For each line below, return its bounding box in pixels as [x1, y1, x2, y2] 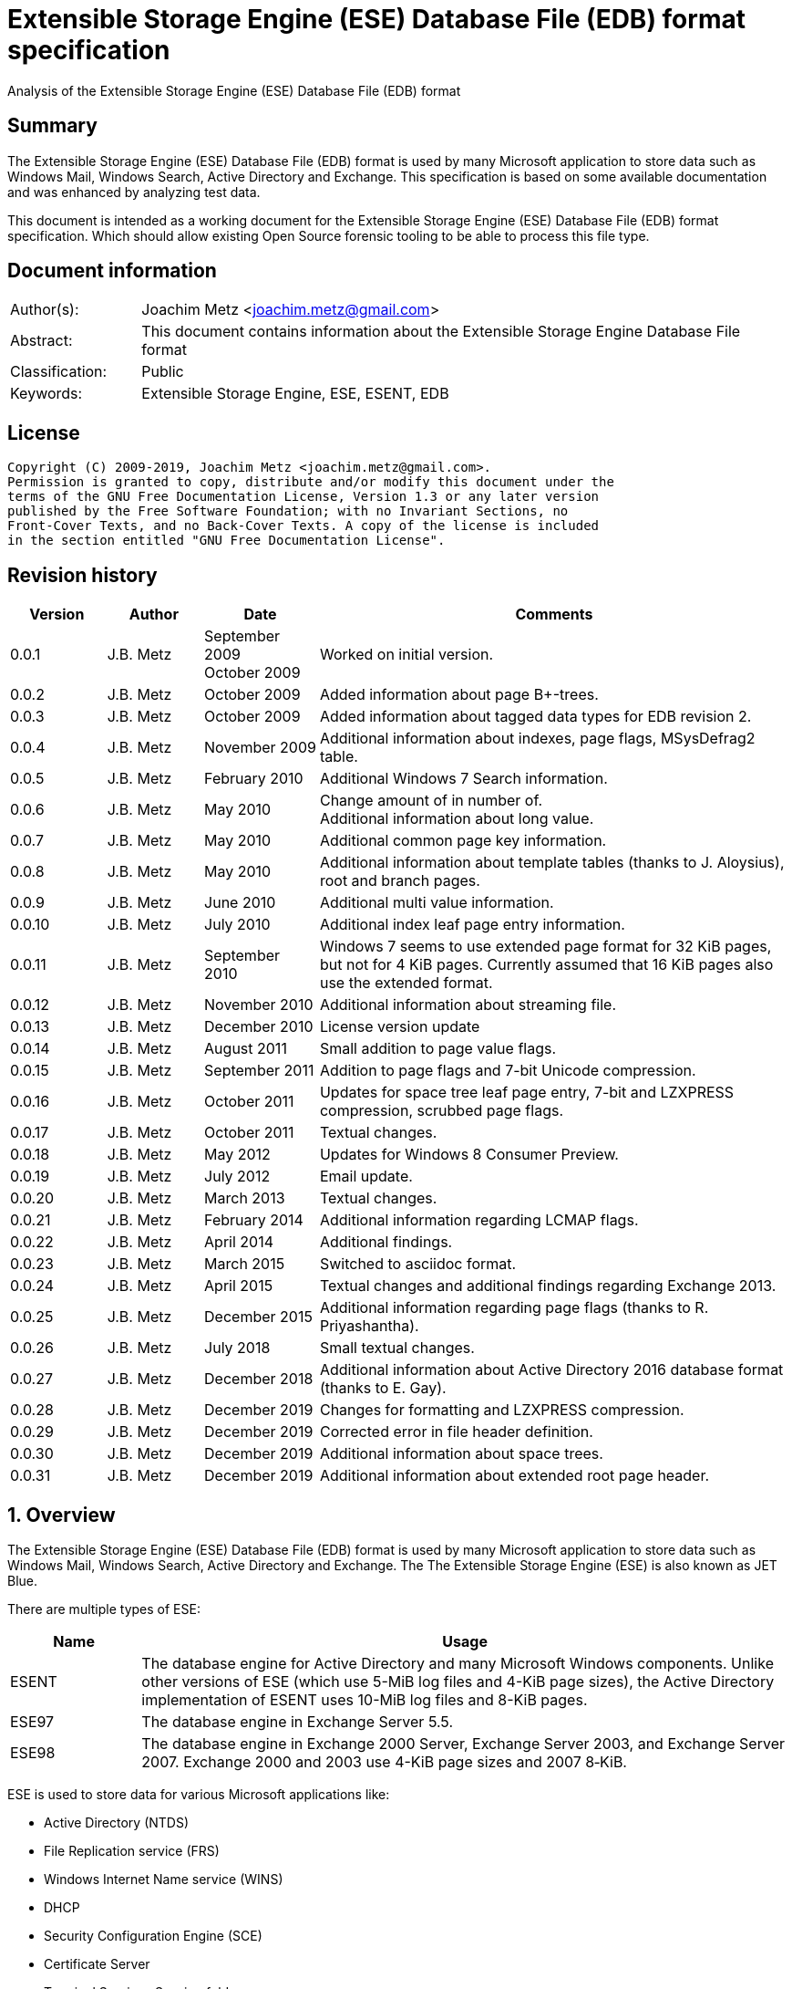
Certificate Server [44, 1955, 150, 1972]
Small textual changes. [319, 1338, 475, 1358]
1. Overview [7, 1503, 116, 1526]
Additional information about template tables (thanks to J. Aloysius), [319, 853, 785, 872]
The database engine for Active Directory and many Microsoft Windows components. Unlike [141, 1653, 774, 1672]
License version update [319, 1017, 480, 1036]
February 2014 [204, 1211, 303, 1230]
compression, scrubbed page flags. [319, 1101, 564, 1120]
